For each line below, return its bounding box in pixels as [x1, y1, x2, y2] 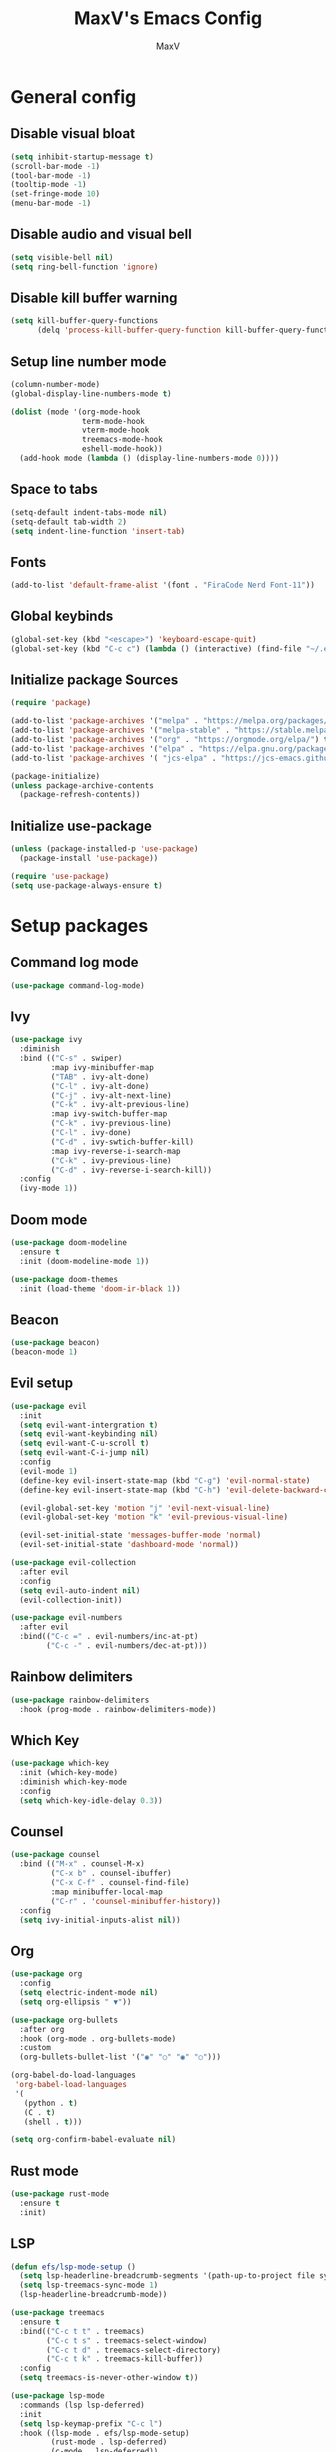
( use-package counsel [10, 1850, 101, 1860]
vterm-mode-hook [81, 425, 150, 436]
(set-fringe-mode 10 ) [10, 189, 101, 199]
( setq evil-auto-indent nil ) [19, 1585, 141, 1596]
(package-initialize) [10, 771, 101, 781]
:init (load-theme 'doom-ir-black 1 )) [19, 1283, 182, 1294]
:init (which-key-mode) [19, 1768, 118, 1778]
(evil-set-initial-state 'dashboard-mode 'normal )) [19, 1540, 240, 1550]
